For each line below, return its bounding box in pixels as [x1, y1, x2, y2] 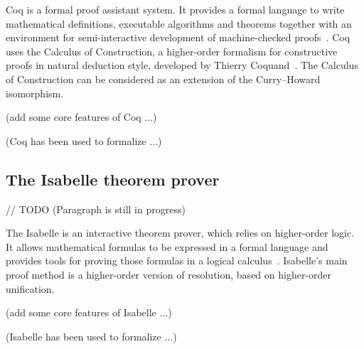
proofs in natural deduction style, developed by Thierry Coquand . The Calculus [6, 58, 358, 73]
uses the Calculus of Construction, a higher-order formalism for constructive [6, 43, 338, 58]
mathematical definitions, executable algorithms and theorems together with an [6, 16, 352, 31]
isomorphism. [6, 85, 64, 100]
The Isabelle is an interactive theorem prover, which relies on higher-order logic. [6, 225, 355, 240]
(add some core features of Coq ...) [6, 109, 157, 124]
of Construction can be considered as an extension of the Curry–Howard [6, 71, 321, 86]
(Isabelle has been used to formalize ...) [6, 328, 177, 343]
